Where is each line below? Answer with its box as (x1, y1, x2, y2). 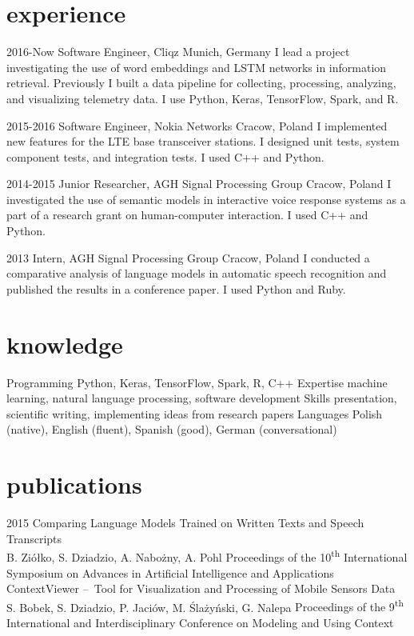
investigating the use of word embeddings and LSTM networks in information (6, 58, 387, 75)
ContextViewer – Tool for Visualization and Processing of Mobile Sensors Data (6, 580, 396, 597)
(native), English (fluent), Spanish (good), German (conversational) (6, 421, 337, 438)
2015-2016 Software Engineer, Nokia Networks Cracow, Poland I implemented (6, 117, 388, 134)
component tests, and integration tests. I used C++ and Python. (6, 148, 324, 165)
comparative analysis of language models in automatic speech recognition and (6, 265, 387, 282)
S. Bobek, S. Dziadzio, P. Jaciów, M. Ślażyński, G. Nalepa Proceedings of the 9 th (6, 596, 404, 615)
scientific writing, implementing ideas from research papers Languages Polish (6, 405, 383, 422)
